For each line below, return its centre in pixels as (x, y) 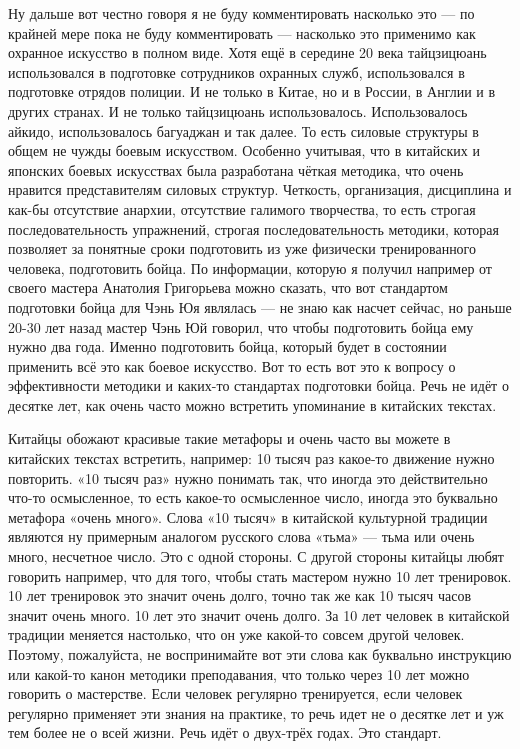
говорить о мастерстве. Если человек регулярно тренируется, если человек (235, 693)
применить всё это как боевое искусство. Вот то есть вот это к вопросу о (232, 365)
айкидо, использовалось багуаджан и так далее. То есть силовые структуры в (243, 130)
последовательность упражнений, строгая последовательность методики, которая (254, 228)
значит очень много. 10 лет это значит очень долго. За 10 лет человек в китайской (259, 614)
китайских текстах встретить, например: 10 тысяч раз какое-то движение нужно (251, 458)
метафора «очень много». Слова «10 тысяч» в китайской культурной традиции (248, 516)
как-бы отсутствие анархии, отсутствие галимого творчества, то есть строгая (242, 208)
